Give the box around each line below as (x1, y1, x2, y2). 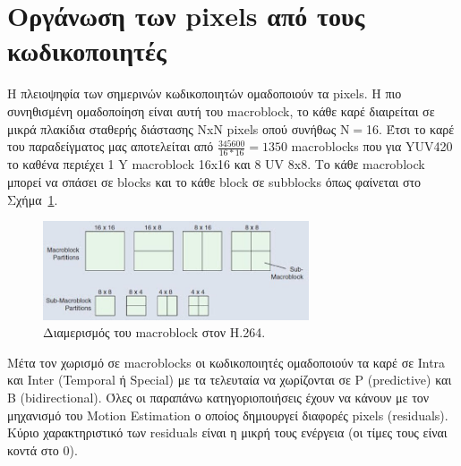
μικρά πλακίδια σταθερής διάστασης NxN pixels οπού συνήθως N (7, 119, 350, 138)
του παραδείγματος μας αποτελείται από (7, 137, 214, 156)
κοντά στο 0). (7, 440, 78, 459)
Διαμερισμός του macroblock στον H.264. (43, 323, 266, 342)
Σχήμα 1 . (7, 190, 58, 208)
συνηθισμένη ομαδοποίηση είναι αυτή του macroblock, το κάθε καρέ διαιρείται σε (7, 101, 435, 120)
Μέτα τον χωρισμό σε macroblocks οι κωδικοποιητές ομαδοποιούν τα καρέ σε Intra (7, 352, 446, 371)
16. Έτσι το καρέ (366, 119, 455, 138)
